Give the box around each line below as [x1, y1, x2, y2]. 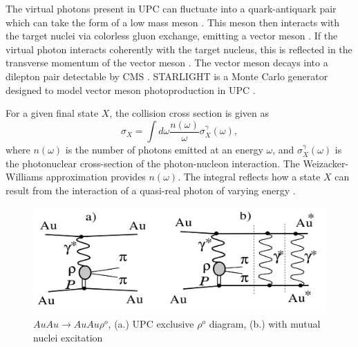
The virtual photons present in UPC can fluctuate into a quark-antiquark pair [6, 1, 337, 15]
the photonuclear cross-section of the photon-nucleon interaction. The [6, 156, 300, 170]
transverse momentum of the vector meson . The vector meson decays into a [6, 55, 328, 70]
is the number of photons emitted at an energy [65, 142, 263, 157]
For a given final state [6, 106, 99, 120]
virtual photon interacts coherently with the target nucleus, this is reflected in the [6, 41, 352, 56]
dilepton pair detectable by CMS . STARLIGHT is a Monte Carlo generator [6, 68, 328, 83]
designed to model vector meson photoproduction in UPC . [6, 82, 256, 97]
